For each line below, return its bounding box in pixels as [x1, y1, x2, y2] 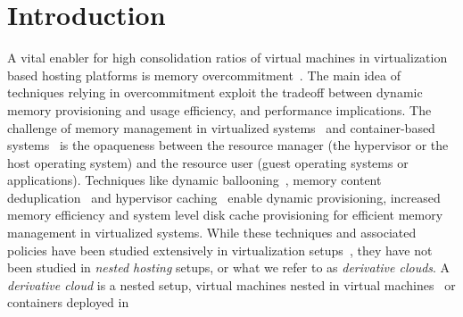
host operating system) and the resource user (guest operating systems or [7, 153, 409, 171]
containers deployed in [7, 293, 129, 312]
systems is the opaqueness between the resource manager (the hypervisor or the [7, 136, 449, 154]
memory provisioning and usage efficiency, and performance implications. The [7, 100, 432, 119]
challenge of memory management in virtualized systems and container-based [7, 118, 435, 137]
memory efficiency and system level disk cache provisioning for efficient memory [7, 205, 443, 224]
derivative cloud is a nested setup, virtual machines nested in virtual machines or [7, 275, 456, 294]
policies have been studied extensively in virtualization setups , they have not [7, 240, 433, 259]
